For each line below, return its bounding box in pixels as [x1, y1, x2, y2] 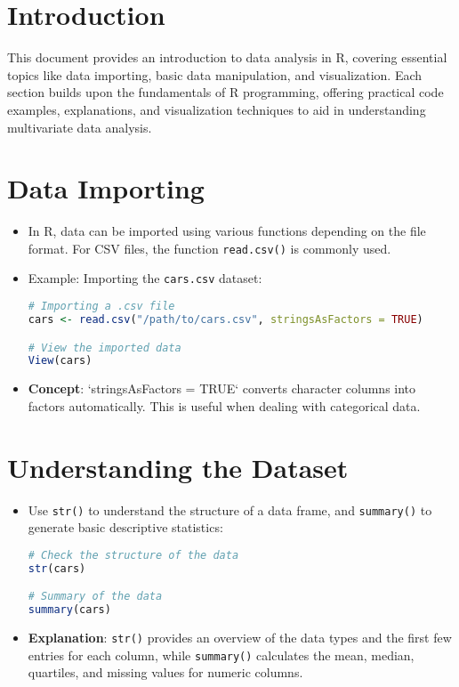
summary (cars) [28, 603, 111, 617]
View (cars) [28, 354, 93, 368]
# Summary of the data [28, 590, 163, 603]
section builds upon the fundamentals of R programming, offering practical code [7, 83, 444, 101]
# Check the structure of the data [28, 548, 239, 562]
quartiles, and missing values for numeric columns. [28, 663, 303, 682]
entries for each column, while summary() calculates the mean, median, [28, 645, 415, 664]
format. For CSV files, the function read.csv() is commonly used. [28, 238, 391, 257]
